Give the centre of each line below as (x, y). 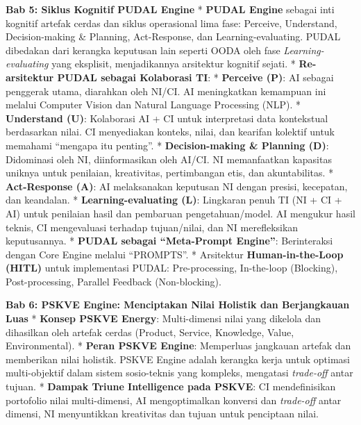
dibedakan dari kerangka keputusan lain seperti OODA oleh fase (143, 50)
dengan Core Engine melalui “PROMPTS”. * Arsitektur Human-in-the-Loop (175, 254)
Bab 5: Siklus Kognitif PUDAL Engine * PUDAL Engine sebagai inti (170, 9)
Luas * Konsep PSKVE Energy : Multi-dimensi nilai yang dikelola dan (163, 318)
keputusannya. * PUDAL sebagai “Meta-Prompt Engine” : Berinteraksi (169, 241)
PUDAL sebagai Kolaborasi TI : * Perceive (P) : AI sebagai (195, 77)
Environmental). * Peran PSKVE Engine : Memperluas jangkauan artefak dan (178, 345)
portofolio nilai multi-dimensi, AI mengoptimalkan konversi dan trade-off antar (174, 400)
